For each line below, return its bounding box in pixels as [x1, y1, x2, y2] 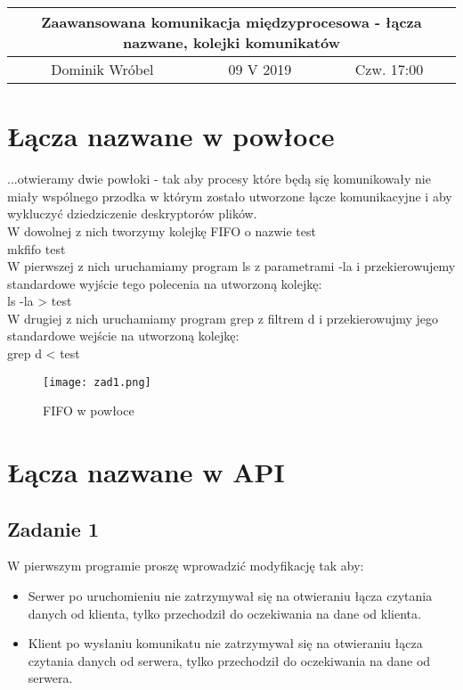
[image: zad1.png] [43, 375, 151, 389]
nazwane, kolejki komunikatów [122, 32, 341, 53]
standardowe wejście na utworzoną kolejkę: [7, 326, 240, 345]
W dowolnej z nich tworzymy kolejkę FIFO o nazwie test [7, 221, 316, 240]
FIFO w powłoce [43, 401, 134, 420]
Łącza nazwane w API [7, 454, 285, 490]
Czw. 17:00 [354, 59, 424, 79]
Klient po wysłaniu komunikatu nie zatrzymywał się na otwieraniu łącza [28, 634, 423, 653]
